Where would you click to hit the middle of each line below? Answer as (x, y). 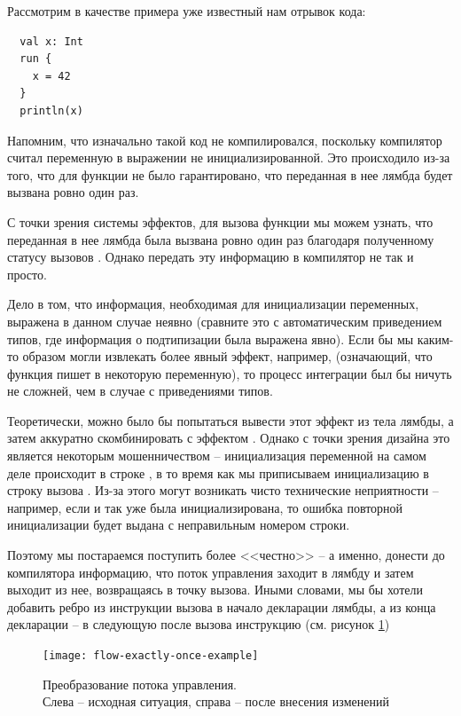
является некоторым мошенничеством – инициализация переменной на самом (217, 456)
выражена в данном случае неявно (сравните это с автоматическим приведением (225, 321)
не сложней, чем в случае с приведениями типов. (140, 391)
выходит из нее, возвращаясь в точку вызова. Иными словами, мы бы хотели (215, 590)
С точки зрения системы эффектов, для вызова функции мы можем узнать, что (220, 221)
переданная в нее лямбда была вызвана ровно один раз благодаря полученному (221, 239)
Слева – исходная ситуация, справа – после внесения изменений (216, 701)
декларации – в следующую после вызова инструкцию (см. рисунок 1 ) (199, 624)
